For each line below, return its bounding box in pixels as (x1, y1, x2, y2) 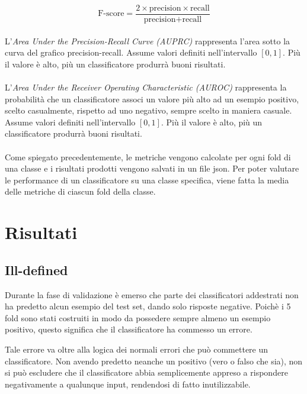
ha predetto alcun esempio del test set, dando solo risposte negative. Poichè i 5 (5, 300, 291, 312)
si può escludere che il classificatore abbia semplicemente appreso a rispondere (5, 366, 288, 379)
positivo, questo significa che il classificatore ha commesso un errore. (5, 323, 252, 335)
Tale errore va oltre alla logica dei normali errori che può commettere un (5, 343, 268, 355)
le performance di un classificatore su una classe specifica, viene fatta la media (5, 173, 289, 186)
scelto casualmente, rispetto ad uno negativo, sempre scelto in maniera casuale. (5, 104, 292, 117)
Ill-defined (5, 260, 68, 279)
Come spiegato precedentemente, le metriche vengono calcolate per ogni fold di (5, 150, 291, 163)
